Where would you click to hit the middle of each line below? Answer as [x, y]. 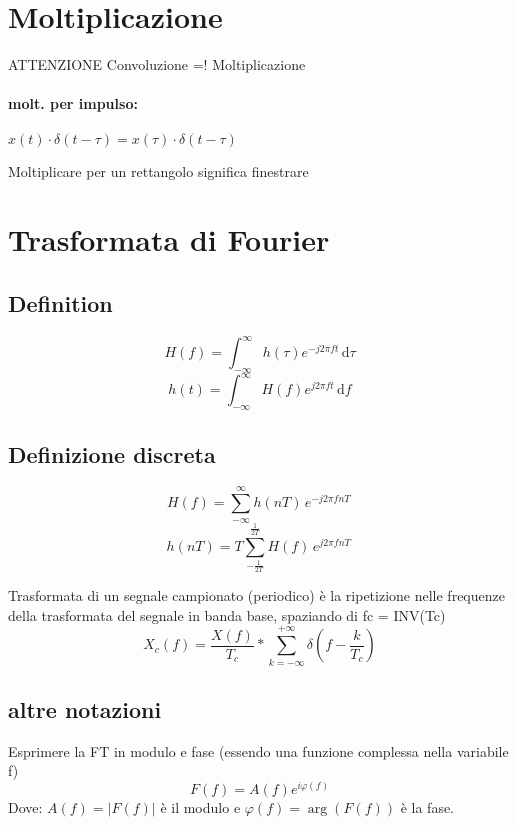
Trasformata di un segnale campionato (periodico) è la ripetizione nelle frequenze [256, 595]
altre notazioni [85, 708]
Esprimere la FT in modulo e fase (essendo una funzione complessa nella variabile [258, 750]
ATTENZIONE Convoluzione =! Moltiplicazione [157, 64]
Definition [60, 302]
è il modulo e [200, 807]
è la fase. [427, 807]
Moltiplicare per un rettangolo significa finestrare [158, 170]
